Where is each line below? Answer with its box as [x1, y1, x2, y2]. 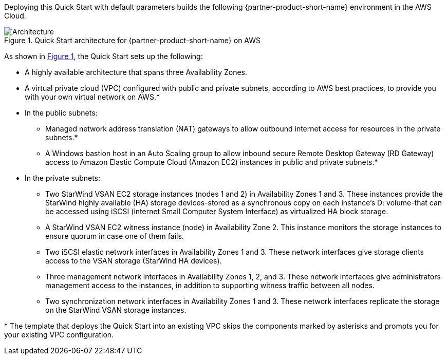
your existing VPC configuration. [4, 330, 114, 339]
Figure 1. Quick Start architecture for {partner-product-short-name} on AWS [4, 36, 261, 45]
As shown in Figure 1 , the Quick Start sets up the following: [4, 52, 203, 61]
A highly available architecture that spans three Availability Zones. [25, 68, 248, 77]
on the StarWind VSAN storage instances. [45, 306, 187, 314]
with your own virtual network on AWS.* [25, 92, 160, 101]
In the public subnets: [25, 108, 98, 117]
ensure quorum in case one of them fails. [45, 232, 184, 240]
